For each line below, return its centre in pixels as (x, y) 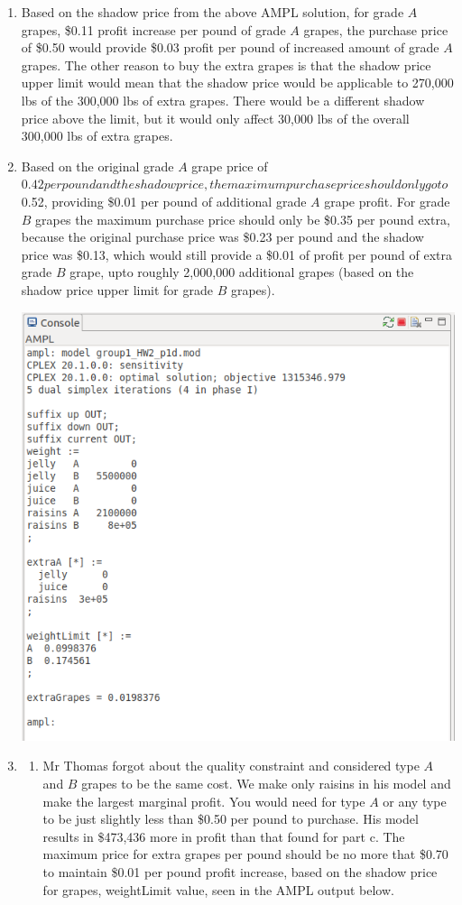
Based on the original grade (97, 166)
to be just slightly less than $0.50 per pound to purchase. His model (231, 819)
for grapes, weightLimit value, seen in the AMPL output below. (218, 889)
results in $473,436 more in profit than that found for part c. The (224, 836)
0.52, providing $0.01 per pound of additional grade (164, 201)
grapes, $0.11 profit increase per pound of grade (153, 29)
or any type (415, 801)
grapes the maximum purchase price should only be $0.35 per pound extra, (243, 219)
